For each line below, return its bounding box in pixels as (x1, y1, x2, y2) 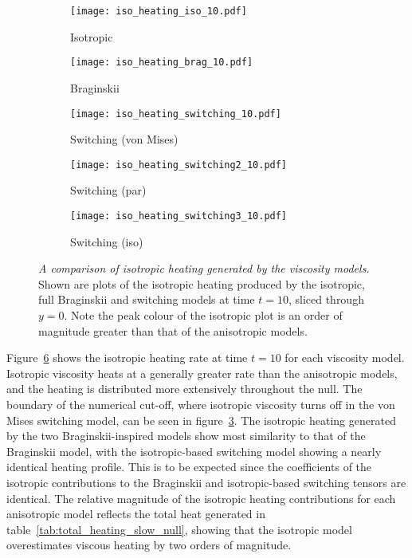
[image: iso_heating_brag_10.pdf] (70, 57, 253, 69)
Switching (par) (70, 182, 147, 198)
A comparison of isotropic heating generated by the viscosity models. (38, 260, 370, 277)
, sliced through (288, 291, 364, 308)
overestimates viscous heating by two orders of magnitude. (6, 536, 292, 553)
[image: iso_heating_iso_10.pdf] (70, 6, 247, 17)
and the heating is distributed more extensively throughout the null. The (6, 380, 363, 397)
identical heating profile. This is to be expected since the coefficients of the (6, 458, 372, 475)
